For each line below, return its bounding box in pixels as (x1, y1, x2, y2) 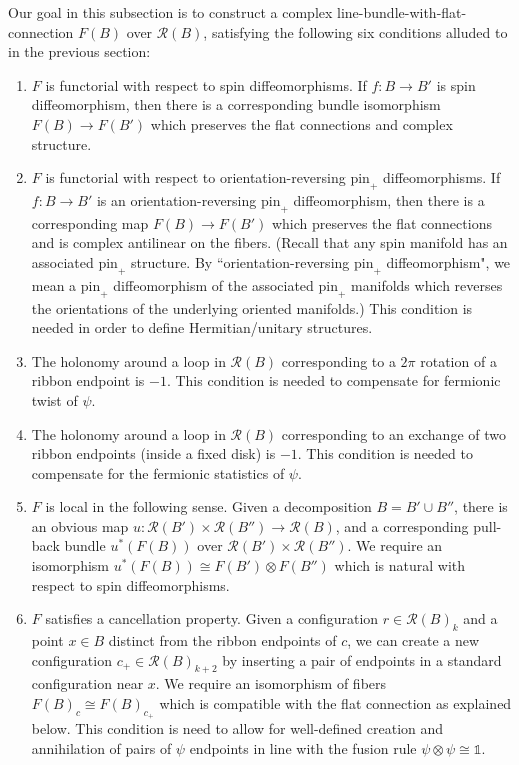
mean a (31, 274, 77, 295)
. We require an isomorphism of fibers (155, 673, 387, 694)
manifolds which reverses (351, 274, 503, 295)
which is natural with (334, 555, 466, 576)
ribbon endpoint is (31, 370, 145, 391)
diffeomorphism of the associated (113, 274, 314, 295)
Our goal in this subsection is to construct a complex (8, 2, 333, 22)
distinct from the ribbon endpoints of (108, 630, 337, 651)
